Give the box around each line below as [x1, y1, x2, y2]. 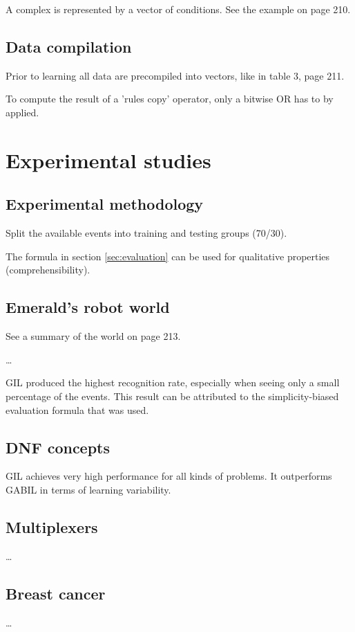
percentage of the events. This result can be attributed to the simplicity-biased [6, 388, 339, 403]
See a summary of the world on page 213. [6, 329, 181, 343]
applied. [6, 105, 39, 119]
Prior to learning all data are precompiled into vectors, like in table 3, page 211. [6, 68, 345, 82]
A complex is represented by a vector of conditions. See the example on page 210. [6, 2, 351, 16]
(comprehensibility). [6, 262, 90, 277]
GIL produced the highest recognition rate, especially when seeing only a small [6, 375, 340, 390]
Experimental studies [6, 145, 211, 174]
